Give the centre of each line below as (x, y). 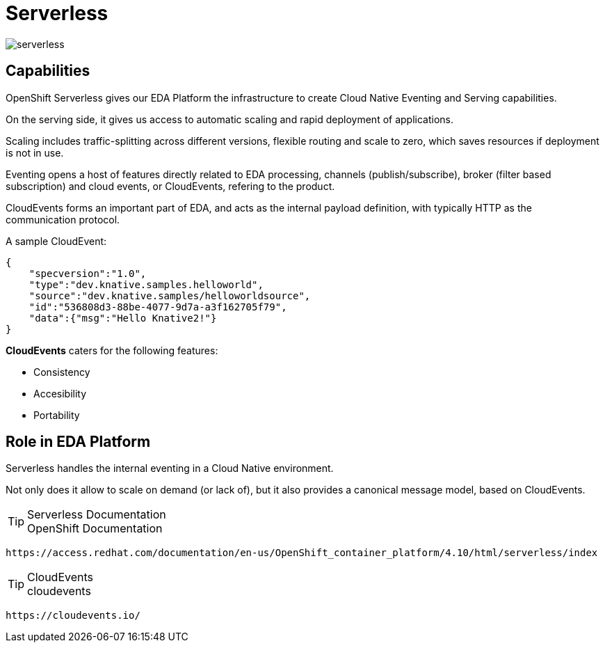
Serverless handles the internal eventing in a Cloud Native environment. (170, 468)
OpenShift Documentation (95, 529)
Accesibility (60, 393)
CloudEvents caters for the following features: (112, 350)
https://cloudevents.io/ (73, 616)
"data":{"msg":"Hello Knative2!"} (123, 318)
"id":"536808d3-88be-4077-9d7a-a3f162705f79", (158, 307)
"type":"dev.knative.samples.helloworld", (146, 284)
